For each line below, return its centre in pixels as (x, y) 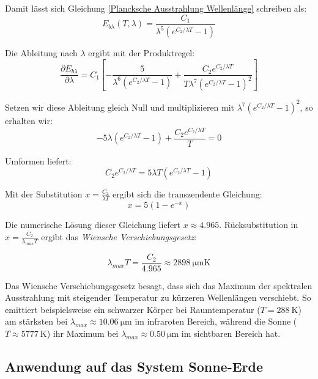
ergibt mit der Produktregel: (142, 53)
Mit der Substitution (44, 194)
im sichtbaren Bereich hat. (231, 333)
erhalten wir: (29, 120)
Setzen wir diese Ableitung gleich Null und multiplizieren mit (120, 107)
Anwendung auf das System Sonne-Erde (134, 366)
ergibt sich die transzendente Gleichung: (187, 194)
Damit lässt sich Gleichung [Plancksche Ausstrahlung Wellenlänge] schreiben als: (156, 8)
